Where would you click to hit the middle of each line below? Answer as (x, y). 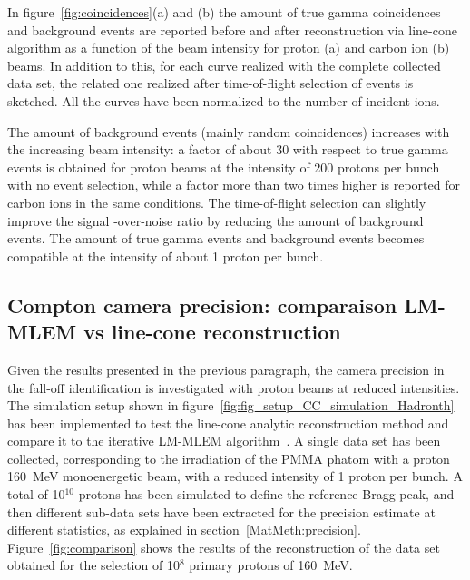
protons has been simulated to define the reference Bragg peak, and (266, 494)
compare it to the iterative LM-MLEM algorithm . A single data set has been (224, 441)
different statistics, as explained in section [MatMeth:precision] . (184, 530)
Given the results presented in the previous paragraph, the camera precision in (226, 369)
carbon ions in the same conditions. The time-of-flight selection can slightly (217, 202)
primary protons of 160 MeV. (271, 565)
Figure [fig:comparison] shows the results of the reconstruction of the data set (224, 547)
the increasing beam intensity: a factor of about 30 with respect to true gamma (228, 149)
